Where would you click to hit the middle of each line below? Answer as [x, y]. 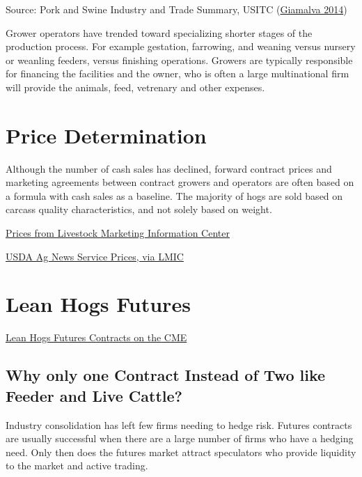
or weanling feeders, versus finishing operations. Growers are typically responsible [179, 60]
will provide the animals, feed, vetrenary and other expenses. [135, 87]
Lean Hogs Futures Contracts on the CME [96, 337]
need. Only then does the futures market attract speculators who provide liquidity [181, 452]
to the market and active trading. [77, 466]
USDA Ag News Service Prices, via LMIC [95, 256]
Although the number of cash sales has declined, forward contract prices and [169, 168]
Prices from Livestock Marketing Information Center [118, 233]
